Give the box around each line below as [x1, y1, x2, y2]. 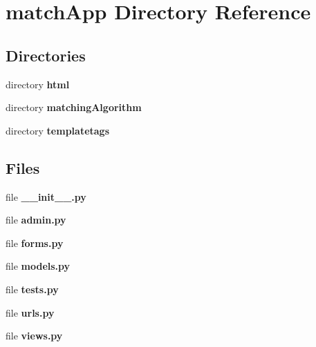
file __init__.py [6, 189, 86, 204]
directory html [6, 77, 70, 91]
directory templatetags [6, 123, 110, 137]
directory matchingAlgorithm [6, 100, 142, 115]
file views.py [6, 328, 63, 343]
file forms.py [6, 235, 64, 250]
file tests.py [6, 281, 59, 296]
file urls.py [6, 305, 55, 319]
